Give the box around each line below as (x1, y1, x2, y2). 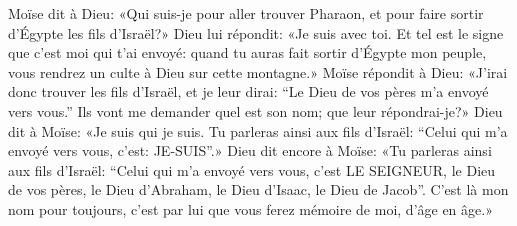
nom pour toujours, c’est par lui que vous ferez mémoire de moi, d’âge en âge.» (8, 198, 493, 219)
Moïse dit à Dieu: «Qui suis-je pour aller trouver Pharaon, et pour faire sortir (8, 3, 484, 23)
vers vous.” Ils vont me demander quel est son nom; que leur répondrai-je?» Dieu (8, 100, 503, 121)
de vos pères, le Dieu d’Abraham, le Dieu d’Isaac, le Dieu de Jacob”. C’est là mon (8, 179, 509, 200)
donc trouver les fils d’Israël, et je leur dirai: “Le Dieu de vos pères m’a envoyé (8, 81, 489, 102)
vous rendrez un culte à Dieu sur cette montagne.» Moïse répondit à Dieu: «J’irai (8, 61, 508, 82)
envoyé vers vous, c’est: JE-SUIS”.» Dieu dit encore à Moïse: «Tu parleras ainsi (8, 140, 492, 161)
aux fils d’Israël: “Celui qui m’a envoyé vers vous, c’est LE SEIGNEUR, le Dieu (8, 159, 496, 180)
